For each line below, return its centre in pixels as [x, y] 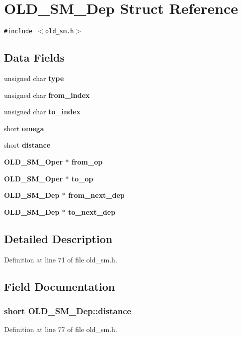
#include [18, 32]
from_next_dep [96, 195]
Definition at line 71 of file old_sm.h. [61, 259]
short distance [27, 145]
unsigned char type [34, 78]
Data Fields [35, 57]
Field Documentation [60, 286]
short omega [24, 128]
